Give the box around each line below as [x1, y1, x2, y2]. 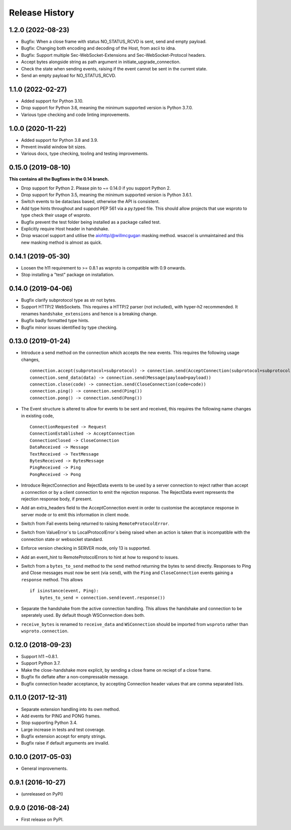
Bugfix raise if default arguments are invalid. [21, 740, 110, 746]
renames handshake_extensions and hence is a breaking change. [21, 311, 158, 317]
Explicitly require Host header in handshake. [21, 226, 109, 232]
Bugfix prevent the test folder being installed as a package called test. [21, 219, 161, 225]
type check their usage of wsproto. [21, 212, 92, 218]
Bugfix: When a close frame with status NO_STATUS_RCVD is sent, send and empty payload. [21, 39, 207, 45]
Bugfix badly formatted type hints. [21, 318, 90, 323]
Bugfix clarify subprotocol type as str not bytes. [21, 297, 116, 303]
